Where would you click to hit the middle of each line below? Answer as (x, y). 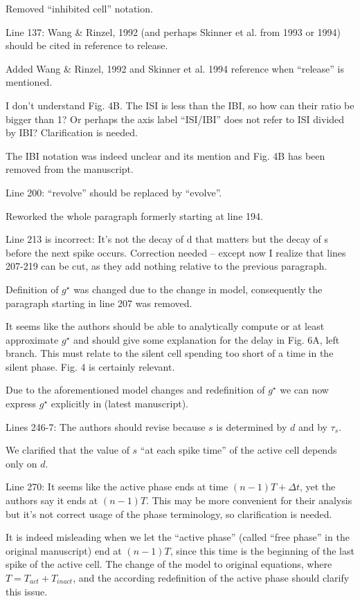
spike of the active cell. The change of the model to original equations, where (169, 564)
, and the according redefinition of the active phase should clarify (211, 577)
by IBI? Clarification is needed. (72, 132)
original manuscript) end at (64, 550)
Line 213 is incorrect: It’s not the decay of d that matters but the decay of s (167, 239)
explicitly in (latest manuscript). (119, 404)
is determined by (252, 426)
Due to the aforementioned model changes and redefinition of (135, 390)
